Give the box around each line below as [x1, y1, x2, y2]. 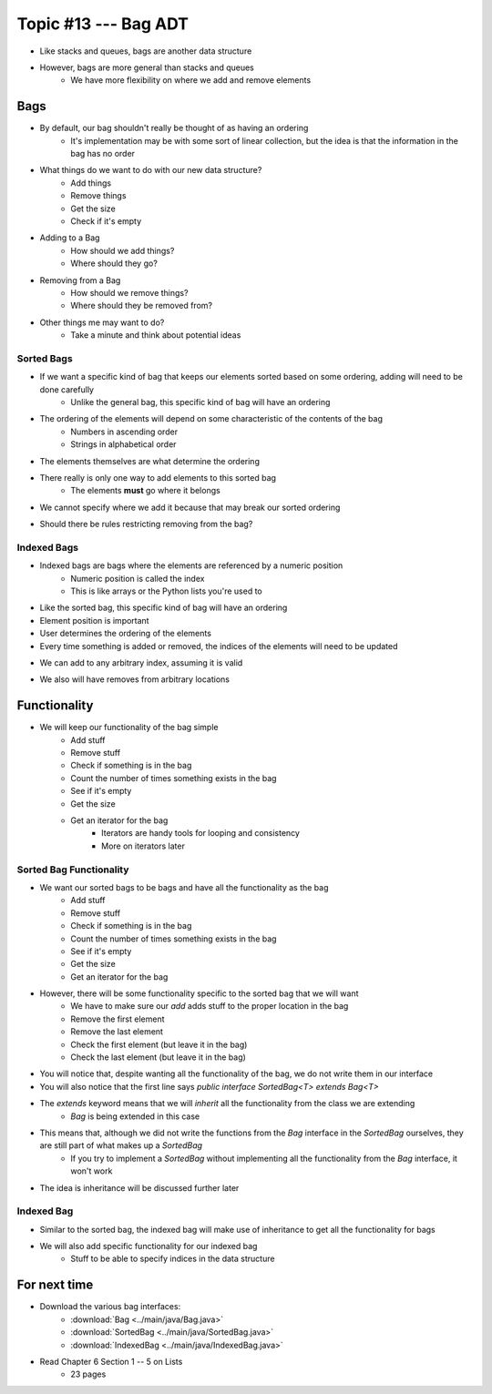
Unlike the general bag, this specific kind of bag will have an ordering [70, 397, 331, 408]
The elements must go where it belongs [70, 485, 220, 496]
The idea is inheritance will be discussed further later [39, 1182, 240, 1193]
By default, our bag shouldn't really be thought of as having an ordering [39, 123, 309, 134]
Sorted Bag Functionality [16, 863, 129, 876]
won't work [70, 1165, 113, 1176]
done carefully [39, 383, 95, 395]
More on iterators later [101, 840, 186, 851]
